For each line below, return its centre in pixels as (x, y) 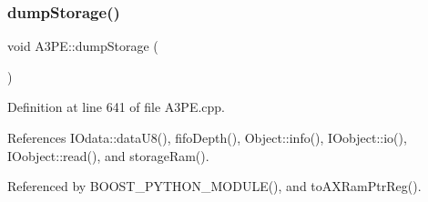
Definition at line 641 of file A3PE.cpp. (117, 107)
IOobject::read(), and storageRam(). (108, 155)
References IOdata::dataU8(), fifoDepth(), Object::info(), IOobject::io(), (207, 137)
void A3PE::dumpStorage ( (83, 46)
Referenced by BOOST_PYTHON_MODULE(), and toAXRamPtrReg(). (214, 186)
